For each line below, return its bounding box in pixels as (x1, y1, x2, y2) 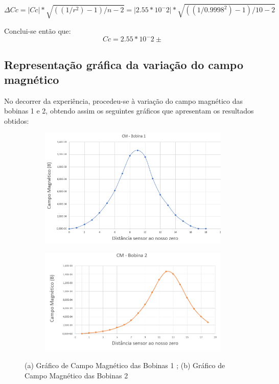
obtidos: (4, 115, 29, 126)
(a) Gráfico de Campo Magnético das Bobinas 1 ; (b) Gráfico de (25, 360, 225, 371)
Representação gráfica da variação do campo (4, 56, 244, 72)
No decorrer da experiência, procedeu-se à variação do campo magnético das (4, 95, 243, 106)
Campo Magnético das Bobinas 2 (25, 370, 128, 380)
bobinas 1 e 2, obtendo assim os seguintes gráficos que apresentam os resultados (4, 105, 254, 116)
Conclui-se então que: (4, 25, 71, 36)
